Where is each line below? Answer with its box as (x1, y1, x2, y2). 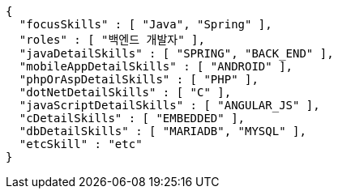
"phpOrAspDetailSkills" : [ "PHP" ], (19, 73, 259, 86)
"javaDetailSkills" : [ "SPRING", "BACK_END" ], (19, 47, 334, 60)
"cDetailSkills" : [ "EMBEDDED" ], (19, 112, 246, 125)
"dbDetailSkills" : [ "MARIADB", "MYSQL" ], (19, 125, 306, 138)
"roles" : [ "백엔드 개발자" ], (19, 33, 205, 46)
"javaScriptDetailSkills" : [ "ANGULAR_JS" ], (19, 99, 320, 112)
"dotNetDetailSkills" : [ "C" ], (19, 86, 232, 99)
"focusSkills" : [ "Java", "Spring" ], (19, 18, 272, 31)
